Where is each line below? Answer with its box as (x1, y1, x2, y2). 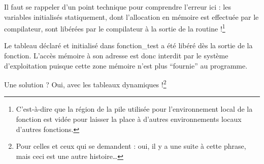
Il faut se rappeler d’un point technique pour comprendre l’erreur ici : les (4, 2, 231, 12)
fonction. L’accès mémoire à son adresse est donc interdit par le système (4, 50, 228, 61)
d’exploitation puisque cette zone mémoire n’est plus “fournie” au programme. (4, 60, 248, 71)
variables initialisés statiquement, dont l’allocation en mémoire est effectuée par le (4, 11, 259, 22)
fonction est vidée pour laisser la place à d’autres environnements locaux (16, 114, 242, 124)
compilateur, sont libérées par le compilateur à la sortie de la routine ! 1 (4, 22, 225, 34)
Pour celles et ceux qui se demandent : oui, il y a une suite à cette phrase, (16, 141, 246, 151)
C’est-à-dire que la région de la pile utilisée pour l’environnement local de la (16, 104, 253, 114)
